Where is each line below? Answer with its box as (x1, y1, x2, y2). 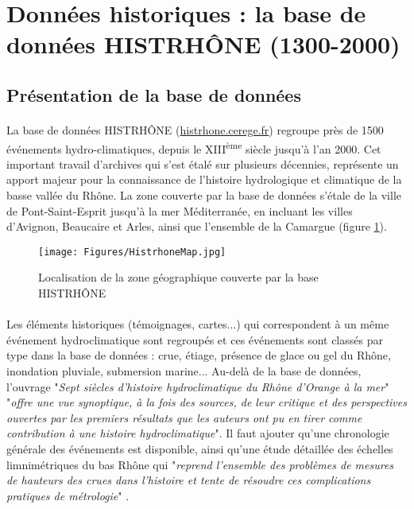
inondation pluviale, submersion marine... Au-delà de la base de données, (6, 362, 362, 379)
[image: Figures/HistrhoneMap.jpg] (38, 246, 226, 258)
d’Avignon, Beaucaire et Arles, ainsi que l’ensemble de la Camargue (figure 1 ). (6, 218, 387, 235)
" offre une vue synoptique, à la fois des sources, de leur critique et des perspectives (6, 394, 407, 410)
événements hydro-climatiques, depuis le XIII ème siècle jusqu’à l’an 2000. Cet (6, 138, 381, 157)
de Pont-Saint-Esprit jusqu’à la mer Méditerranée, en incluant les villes (6, 202, 353, 219)
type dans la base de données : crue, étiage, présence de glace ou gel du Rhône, (6, 347, 391, 363)
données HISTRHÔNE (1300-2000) (6, 28, 400, 60)
